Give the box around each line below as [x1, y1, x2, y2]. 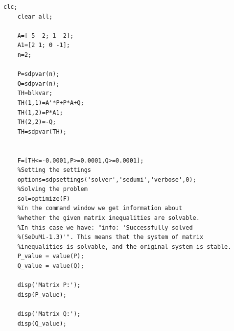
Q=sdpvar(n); [17, 80, 60, 87]
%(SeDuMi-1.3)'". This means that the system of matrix [17, 234, 204, 241]
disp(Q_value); [17, 320, 67, 327]
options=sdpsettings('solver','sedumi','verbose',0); [17, 176, 196, 183]
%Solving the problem [17, 186, 88, 193]
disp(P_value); [17, 291, 67, 298]
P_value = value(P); [17, 253, 84, 260]
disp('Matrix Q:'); [17, 310, 81, 317]
